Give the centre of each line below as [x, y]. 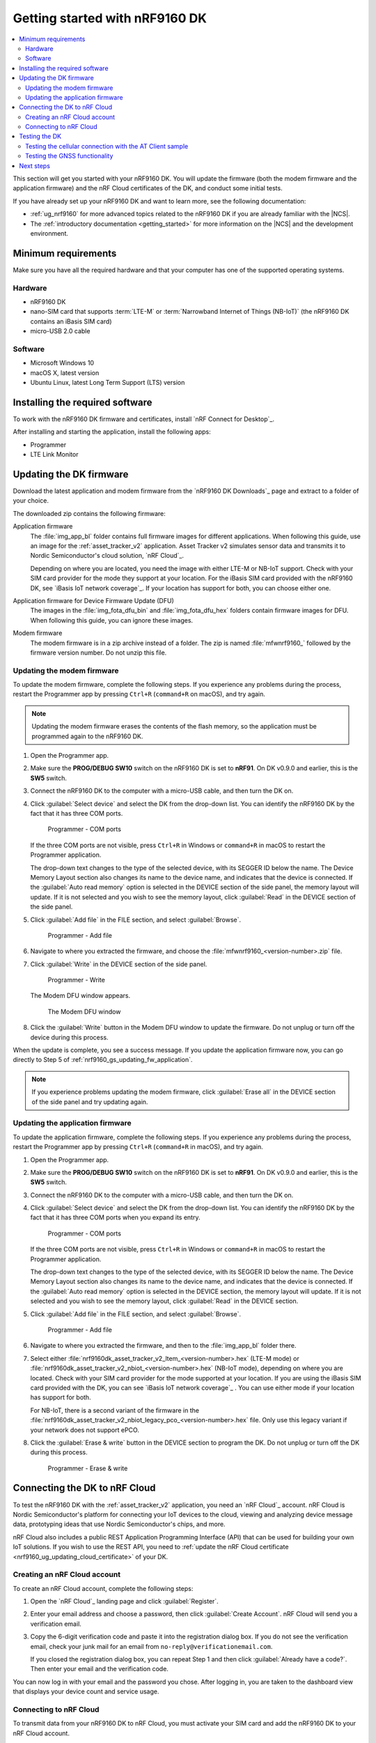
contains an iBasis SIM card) [71, 321]
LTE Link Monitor [54, 455]
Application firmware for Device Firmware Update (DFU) [93, 601]
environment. [49, 233]
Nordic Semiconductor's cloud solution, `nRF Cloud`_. [107, 556]
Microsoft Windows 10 [62, 363]
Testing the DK [40, 137]
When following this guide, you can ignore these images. [112, 620]
